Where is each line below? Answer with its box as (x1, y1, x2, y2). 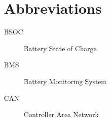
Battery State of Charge (24, 43, 97, 53)
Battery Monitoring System (24, 76, 107, 86)
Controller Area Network (24, 109, 99, 120)
